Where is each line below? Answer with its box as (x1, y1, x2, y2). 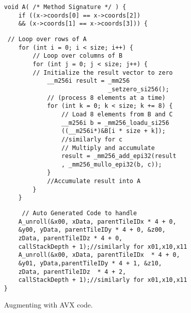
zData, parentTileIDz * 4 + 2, (18, 268, 126, 275)
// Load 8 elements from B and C (61, 110, 173, 118)
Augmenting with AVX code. (4, 299, 93, 309)
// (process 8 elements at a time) (47, 94, 166, 101)
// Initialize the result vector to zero (33, 69, 173, 76)
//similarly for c (61, 135, 123, 143)
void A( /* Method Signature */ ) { (4, 4, 126, 11)
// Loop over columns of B (33, 52, 123, 60)
